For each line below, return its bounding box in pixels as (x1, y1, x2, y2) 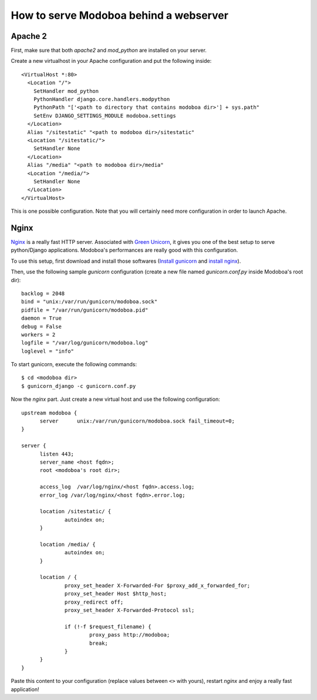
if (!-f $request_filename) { (65, 623, 152, 630)
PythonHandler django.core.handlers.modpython (33, 96, 170, 103)
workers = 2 (21, 331, 56, 338)
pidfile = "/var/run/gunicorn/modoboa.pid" (21, 306, 149, 313)
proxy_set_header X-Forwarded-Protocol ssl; (65, 607, 195, 614)
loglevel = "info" (21, 347, 75, 354)
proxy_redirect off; (65, 598, 124, 605)
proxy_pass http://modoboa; (89, 632, 170, 638)
